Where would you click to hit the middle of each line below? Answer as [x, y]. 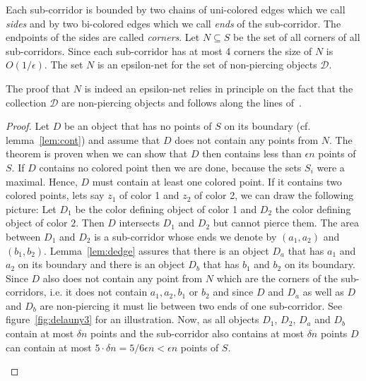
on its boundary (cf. [267, 126]
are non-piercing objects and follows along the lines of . [182, 102]
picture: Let [31, 208]
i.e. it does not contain [99, 292]
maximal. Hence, [42, 181]
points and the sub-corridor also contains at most [197, 333]
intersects [139, 223]
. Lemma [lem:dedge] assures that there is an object [157, 250]
